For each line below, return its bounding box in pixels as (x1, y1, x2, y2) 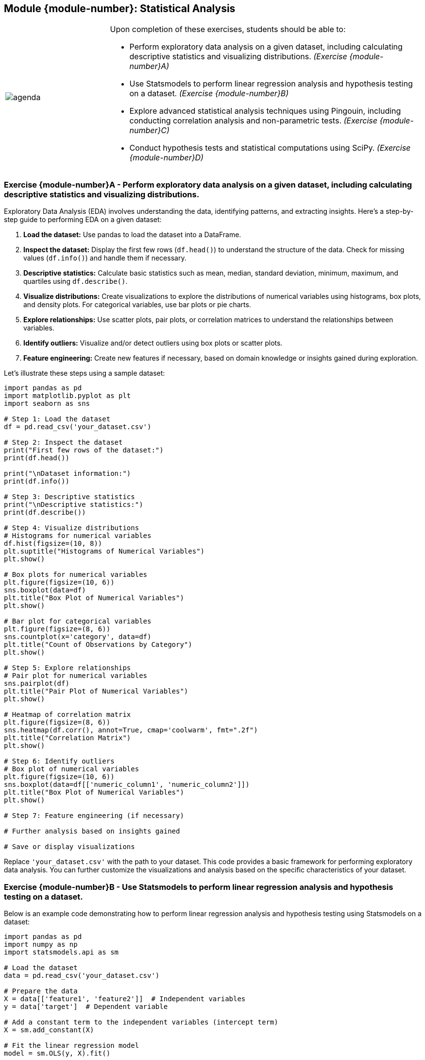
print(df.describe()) (4, 508, 86, 517)
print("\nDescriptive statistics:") (4, 501, 143, 509)
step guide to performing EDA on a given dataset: (4, 215, 162, 224)
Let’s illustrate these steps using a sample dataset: (4, 369, 165, 378)
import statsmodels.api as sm (4, 948, 119, 956)
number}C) (129, 125, 170, 136)
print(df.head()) (4, 454, 69, 462)
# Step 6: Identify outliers (4, 757, 115, 765)
